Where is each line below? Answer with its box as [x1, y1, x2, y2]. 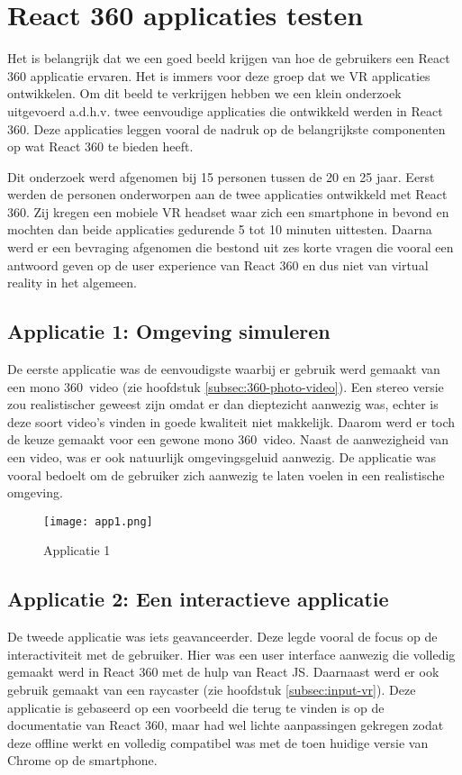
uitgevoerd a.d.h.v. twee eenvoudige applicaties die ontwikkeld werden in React [7, 101, 443, 120]
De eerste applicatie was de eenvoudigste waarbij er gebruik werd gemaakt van [7, 360, 440, 378]
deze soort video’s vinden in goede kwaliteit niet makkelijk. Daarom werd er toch [7, 412, 456, 431]
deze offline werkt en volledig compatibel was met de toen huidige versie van [7, 733, 429, 752]
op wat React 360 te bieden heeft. [7, 137, 194, 156]
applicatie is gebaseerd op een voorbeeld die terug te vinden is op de [7, 697, 385, 716]
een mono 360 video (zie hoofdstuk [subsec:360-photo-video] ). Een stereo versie [7, 377, 444, 396]
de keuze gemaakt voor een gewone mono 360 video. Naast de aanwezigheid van [7, 430, 449, 449]
